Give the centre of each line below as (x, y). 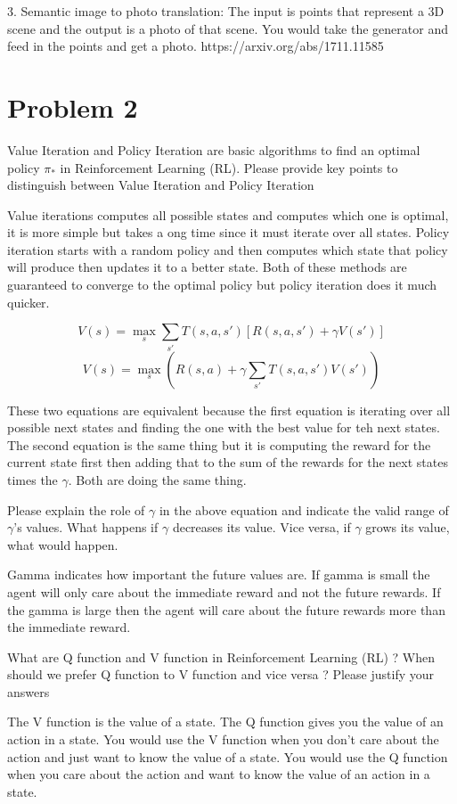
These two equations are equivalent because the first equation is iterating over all (229, 410)
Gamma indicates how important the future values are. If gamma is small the (219, 574)
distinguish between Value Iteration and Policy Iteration (161, 185)
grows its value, (408, 527)
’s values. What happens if (86, 527)
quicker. (29, 302)
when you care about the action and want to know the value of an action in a (219, 774)
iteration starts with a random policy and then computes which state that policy (228, 249)
